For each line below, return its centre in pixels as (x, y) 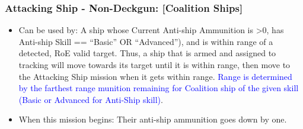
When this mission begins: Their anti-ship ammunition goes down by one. (153, 119)
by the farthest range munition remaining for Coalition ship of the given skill (159, 88)
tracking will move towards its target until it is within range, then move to (154, 64)
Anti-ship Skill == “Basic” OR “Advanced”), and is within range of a (146, 41)
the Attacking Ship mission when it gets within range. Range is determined (155, 76)
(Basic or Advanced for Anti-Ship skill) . (91, 99)
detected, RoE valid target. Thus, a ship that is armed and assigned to (147, 53)
